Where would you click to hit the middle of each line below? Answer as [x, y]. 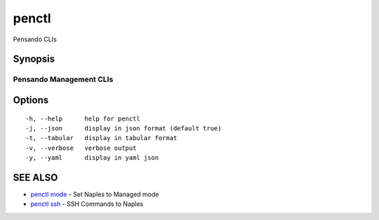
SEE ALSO [35, 178]
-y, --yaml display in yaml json [92, 158]
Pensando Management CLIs [63, 79]
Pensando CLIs [35, 39]
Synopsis [34, 59]
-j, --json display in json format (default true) [124, 128]
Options [31, 100]
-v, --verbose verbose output [81, 148]
